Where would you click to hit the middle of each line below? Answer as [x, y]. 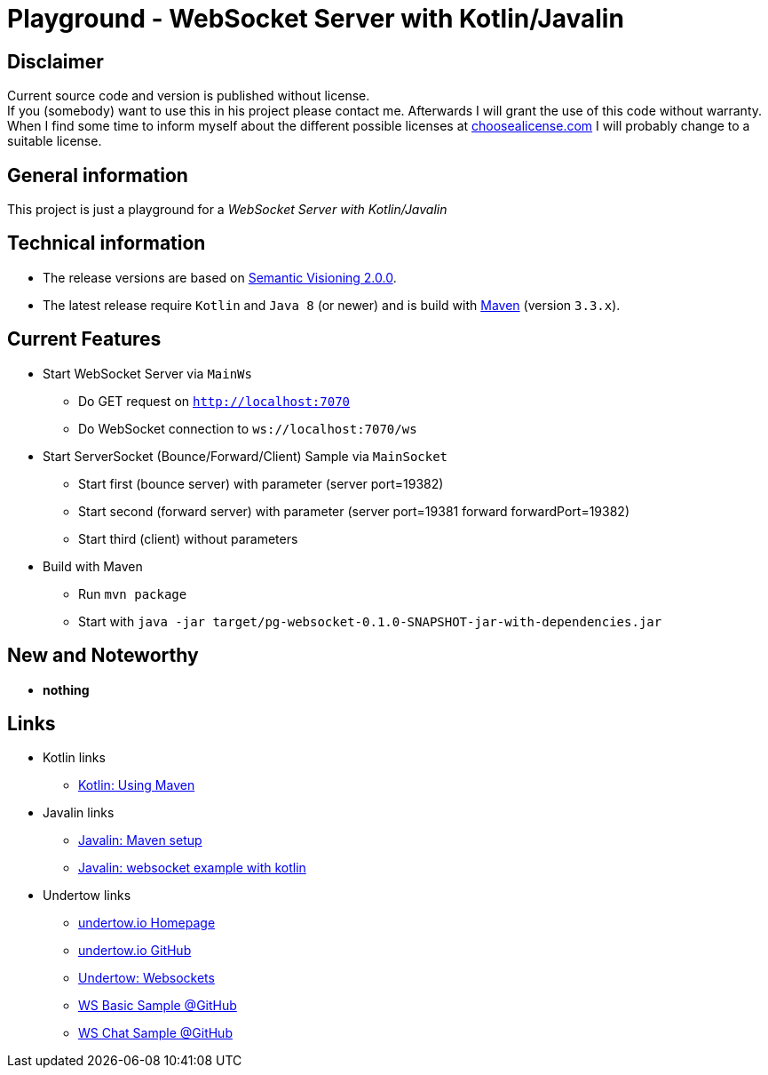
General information [98, 175]
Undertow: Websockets [146, 978]
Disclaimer [55, 61]
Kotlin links [74, 758]
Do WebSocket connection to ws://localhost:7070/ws [248, 428]
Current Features [84, 339]
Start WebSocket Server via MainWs [147, 373]
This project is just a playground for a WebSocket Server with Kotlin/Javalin [227, 210]
